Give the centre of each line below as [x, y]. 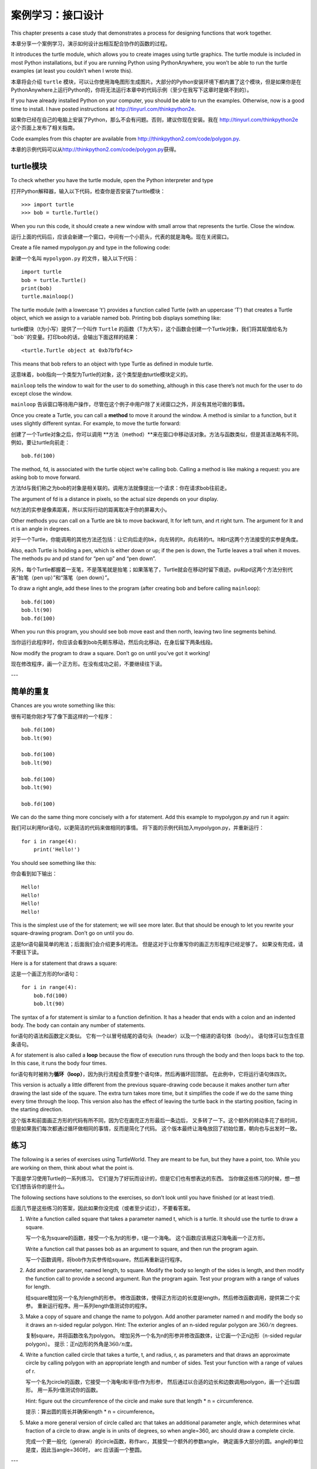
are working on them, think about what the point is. [72, 1168]
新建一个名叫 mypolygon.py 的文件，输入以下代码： [75, 258]
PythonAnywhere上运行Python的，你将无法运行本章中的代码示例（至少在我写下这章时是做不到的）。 [131, 90]
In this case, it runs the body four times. [59, 1063]
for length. [38, 1287]
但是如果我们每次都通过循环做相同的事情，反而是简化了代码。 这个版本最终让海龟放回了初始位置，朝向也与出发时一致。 [156, 1129]
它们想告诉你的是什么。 [39, 1186]
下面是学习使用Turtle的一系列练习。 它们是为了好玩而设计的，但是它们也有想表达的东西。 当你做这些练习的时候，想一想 [156, 1178]
